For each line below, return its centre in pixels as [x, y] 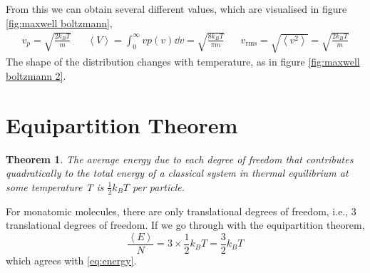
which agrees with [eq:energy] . [71, 261]
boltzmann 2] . [36, 76]
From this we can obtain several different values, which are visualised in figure [176, 9]
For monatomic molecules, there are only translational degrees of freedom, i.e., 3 [181, 211]
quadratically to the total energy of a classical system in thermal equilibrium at [177, 173]
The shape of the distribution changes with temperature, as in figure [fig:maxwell [183, 62]
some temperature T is [55, 186]
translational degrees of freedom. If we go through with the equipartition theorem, [185, 225]
